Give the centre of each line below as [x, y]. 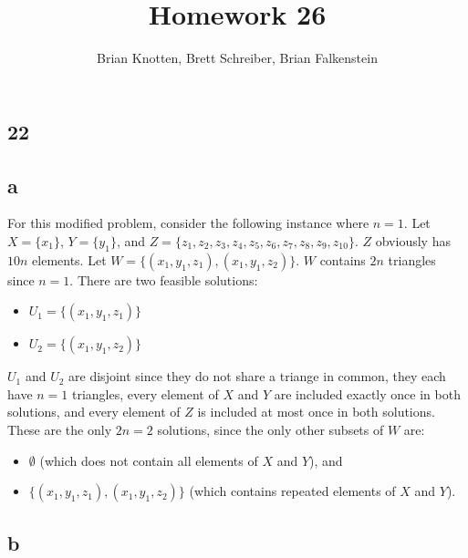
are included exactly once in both [367, 393]
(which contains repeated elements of [292, 491]
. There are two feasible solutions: [164, 279]
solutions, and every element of [94, 412]
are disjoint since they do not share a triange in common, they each [257, 376]
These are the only [60, 430]
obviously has [413, 240]
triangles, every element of [146, 393]
